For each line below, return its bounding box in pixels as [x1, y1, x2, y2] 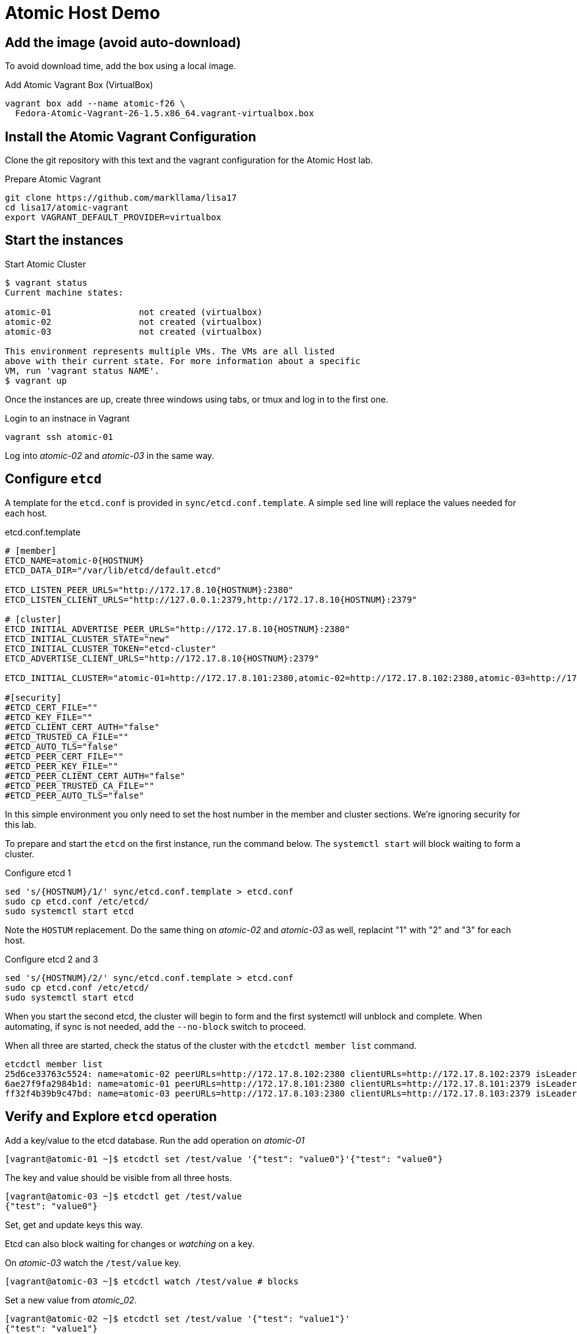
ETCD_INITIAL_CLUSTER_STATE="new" [5, 633, 170, 644]
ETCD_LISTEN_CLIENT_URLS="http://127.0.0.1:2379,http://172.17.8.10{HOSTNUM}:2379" [5, 594, 417, 605]
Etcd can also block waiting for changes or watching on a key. [5, 1238, 255, 1249]
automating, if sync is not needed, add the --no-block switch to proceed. [5, 1021, 306, 1032]
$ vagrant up [5, 375, 67, 386]
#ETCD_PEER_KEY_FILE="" [5, 761, 119, 771]
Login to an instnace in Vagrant [5, 412, 130, 423]
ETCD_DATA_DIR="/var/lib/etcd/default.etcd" [5, 565, 222, 575]
